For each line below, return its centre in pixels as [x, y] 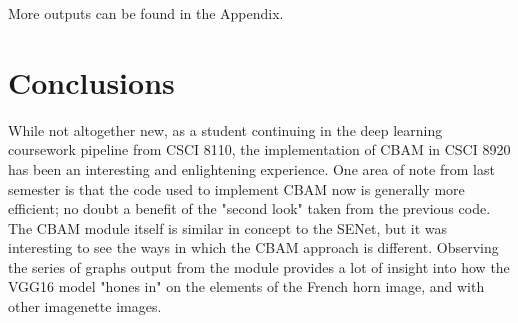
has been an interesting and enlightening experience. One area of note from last [251, 168]
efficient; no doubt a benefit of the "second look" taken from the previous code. [249, 208]
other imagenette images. [85, 306]
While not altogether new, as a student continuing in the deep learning [225, 129]
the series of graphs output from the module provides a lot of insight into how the [259, 266]
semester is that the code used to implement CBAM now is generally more [236, 188]
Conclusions [91, 81]
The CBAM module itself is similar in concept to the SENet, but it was [227, 227]
